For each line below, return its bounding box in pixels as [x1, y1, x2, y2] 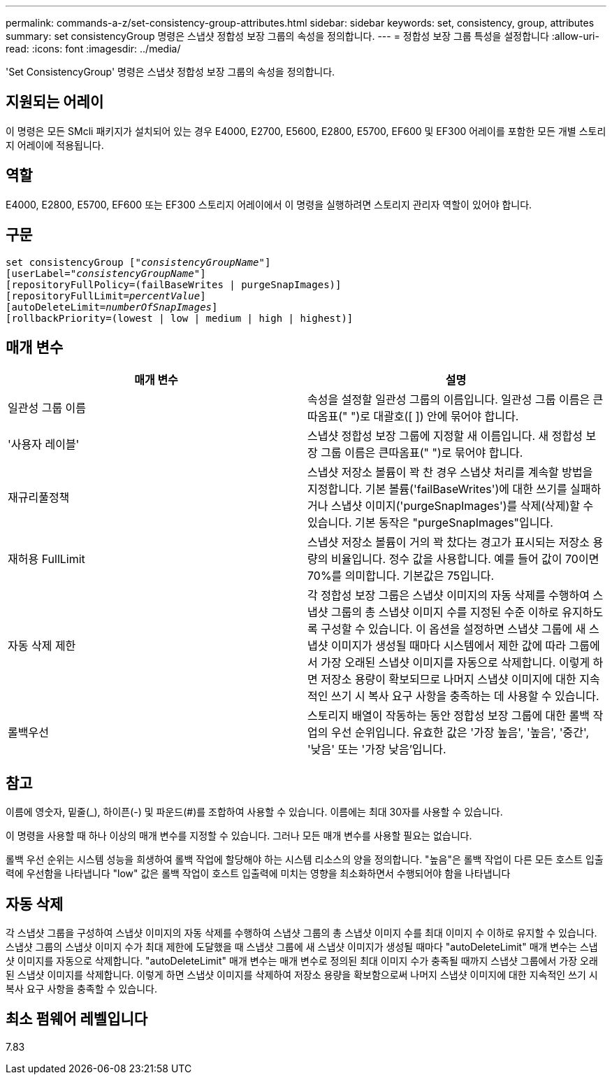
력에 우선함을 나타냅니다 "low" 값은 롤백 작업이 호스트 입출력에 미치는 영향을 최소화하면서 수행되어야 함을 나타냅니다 [6, 867, 511, 880]
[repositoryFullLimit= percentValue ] [6, 290, 206, 301]
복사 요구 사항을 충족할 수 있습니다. [6, 983, 157, 995]
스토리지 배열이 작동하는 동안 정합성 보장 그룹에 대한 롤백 [307, 709, 590, 723]
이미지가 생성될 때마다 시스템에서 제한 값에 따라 [330, 639, 567, 653]
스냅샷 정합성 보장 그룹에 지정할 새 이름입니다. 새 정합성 [307, 429, 583, 443]
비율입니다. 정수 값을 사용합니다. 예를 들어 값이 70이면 [330, 552, 599, 567]
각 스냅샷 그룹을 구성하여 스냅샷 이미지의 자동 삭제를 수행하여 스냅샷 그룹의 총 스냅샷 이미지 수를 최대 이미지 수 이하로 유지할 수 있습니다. [6, 927, 597, 939]
